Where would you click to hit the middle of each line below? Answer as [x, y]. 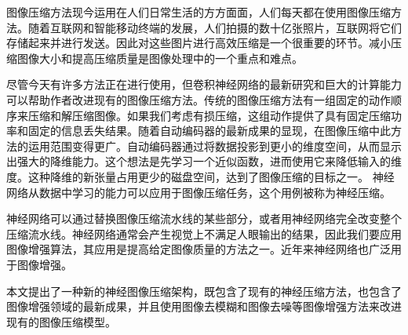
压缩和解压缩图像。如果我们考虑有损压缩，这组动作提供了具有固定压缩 [209, 115]
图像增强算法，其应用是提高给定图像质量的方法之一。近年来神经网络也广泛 [199, 249]
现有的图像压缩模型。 [61, 321]
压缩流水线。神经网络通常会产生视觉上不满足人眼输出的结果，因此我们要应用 [204, 233]
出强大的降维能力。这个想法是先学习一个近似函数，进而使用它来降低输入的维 [204, 161]
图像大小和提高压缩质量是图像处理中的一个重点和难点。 [160, 58]
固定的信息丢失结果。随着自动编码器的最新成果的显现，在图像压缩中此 [209, 131]
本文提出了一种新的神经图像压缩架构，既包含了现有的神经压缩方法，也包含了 [204, 291]
